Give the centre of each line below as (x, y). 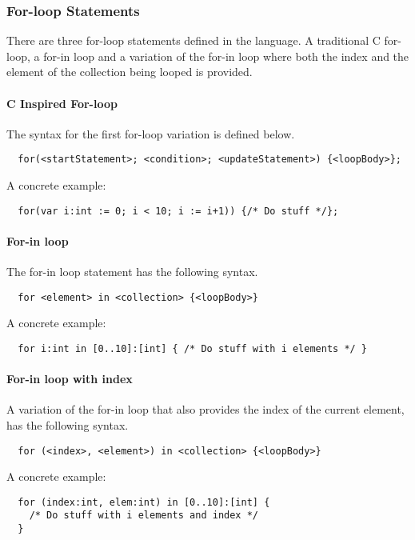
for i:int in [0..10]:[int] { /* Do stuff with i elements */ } (193, 348)
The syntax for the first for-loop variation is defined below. (151, 133)
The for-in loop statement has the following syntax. (132, 272)
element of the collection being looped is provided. (130, 72)
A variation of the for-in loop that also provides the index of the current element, (206, 409)
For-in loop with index (70, 379)
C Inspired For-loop (62, 103)
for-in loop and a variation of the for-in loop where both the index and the (226, 56)
